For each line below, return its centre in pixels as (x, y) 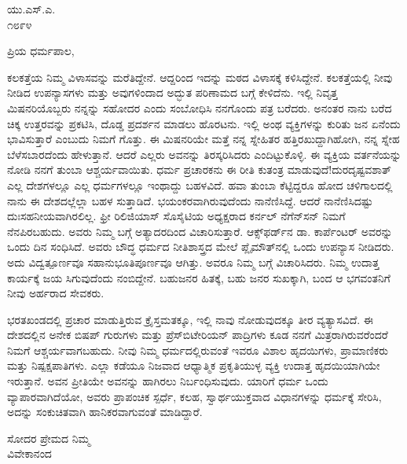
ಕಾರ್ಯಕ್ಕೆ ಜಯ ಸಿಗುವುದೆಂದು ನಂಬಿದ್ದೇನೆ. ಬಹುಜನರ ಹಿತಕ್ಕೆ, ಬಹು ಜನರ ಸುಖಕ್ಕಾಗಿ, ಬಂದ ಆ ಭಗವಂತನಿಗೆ (199, 277)
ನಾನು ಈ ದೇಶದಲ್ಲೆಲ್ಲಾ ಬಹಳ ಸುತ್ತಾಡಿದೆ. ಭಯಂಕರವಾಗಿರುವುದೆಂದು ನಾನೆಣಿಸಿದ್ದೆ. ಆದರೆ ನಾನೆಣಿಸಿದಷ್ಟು (190, 200)
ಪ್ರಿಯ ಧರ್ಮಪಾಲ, (41, 51)
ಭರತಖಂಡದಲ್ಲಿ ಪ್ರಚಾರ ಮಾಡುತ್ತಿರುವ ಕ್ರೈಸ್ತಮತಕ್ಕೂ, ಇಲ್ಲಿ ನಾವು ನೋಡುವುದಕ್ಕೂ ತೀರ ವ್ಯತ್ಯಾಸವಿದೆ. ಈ (190, 319)
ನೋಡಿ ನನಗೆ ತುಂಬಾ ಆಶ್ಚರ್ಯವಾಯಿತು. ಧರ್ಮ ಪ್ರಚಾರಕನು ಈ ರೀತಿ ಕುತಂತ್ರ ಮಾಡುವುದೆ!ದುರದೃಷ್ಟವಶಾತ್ (199, 169)
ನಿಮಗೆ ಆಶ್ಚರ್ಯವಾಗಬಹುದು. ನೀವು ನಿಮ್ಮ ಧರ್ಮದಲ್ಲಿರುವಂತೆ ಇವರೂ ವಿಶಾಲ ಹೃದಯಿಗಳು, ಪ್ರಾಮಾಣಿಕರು (198, 350)
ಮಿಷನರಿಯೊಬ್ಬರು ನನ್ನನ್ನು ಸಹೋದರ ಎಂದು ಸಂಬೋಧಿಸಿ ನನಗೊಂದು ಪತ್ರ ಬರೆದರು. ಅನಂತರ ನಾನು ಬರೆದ (200, 107)
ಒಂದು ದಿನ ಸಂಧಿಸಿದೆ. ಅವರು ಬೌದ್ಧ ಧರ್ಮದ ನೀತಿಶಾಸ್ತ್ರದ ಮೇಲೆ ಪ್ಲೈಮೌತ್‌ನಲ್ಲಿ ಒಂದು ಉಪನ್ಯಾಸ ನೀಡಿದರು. (201, 247)
